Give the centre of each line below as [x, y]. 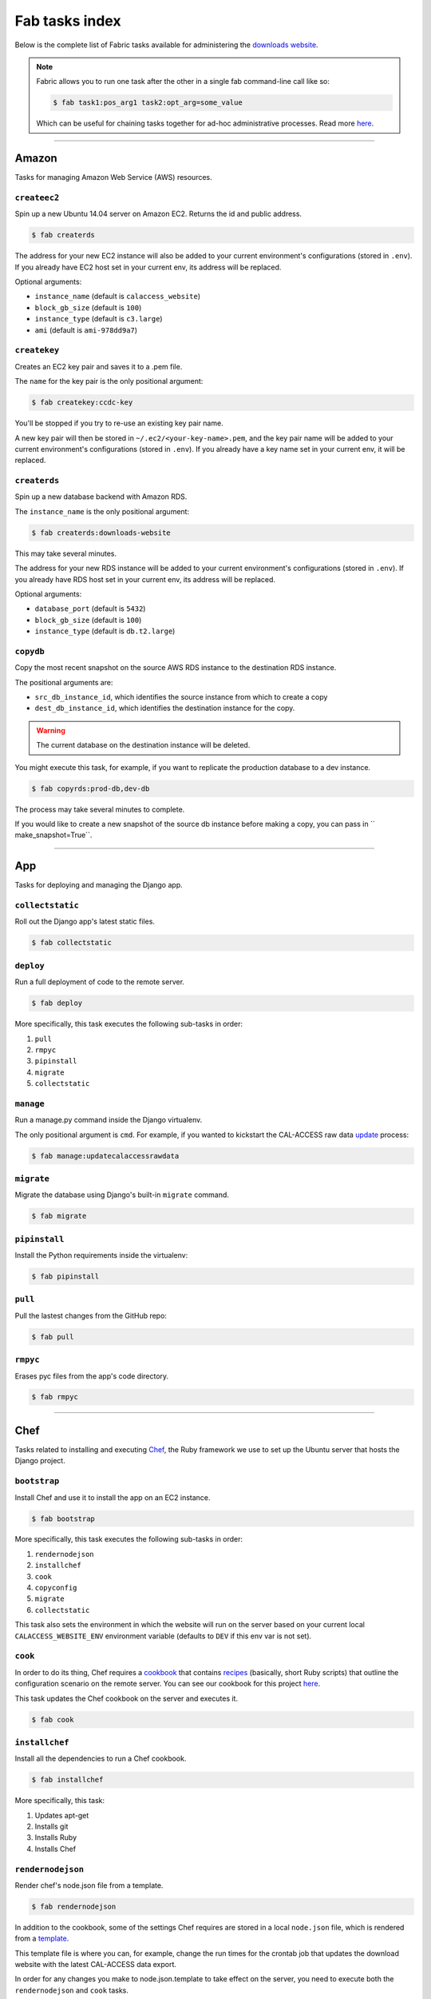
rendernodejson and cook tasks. [72, 1990]
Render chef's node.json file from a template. [89, 1885]
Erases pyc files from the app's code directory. [92, 1376]
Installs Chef [55, 1849]
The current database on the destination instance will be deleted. [143, 745]
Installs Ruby [56, 1837]
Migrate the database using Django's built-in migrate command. [122, 1195]
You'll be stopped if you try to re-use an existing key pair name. [119, 423]
